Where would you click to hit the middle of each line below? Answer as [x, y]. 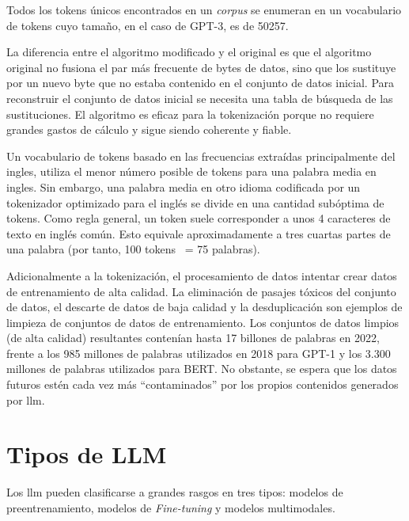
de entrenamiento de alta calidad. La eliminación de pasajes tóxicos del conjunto [201, 291]
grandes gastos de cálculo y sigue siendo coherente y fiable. [149, 129]
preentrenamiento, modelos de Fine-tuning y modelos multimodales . [171, 507]
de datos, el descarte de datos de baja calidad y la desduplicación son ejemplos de [204, 307]
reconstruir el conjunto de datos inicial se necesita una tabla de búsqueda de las [200, 98]
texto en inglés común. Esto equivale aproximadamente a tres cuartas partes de [199, 233]
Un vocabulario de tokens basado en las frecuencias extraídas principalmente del [201, 156]
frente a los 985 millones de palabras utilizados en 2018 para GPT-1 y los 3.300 [199, 353]
